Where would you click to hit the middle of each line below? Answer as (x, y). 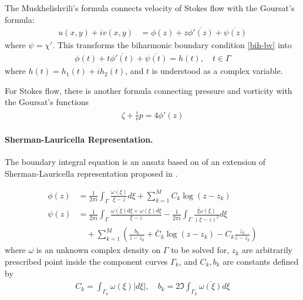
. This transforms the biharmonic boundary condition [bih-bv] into (172, 45)
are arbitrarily (267, 250)
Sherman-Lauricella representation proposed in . (91, 173)
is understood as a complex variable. (217, 71)
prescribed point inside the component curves (86, 261)
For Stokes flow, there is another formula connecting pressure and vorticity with (149, 90)
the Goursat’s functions (47, 102)
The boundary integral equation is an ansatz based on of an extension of (135, 162)
